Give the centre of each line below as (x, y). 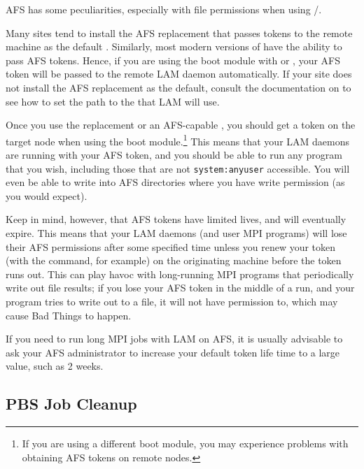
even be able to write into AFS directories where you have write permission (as (175, 182)
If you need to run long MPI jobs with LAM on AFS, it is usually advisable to (174, 339)
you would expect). (47, 195)
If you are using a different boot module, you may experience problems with (185, 443)
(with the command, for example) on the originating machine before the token (174, 260)
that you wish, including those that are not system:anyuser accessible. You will (178, 168)
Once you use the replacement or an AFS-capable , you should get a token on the (181, 125)
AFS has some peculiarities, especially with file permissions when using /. (164, 9)
